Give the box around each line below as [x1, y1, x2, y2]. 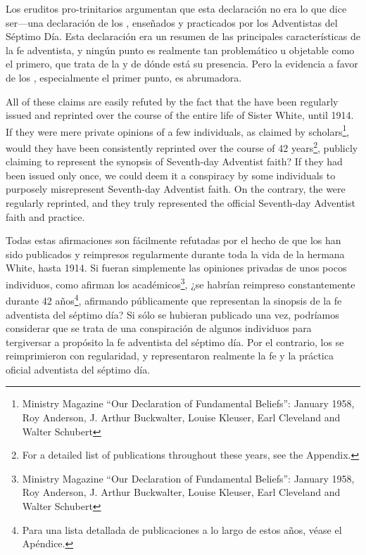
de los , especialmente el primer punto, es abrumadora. [6, 70, 242, 84]
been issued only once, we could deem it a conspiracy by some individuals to [6, 167, 336, 182]
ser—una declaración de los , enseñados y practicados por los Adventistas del [6, 15, 338, 30]
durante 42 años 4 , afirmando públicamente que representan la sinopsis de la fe [6, 291, 342, 307]
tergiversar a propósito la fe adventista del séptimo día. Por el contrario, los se [6, 334, 344, 349]
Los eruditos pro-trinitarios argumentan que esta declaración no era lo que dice [6, 1, 347, 15]
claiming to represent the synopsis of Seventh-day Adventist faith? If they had [6, 154, 343, 169]
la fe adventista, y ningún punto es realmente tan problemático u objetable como [6, 42, 355, 57]
